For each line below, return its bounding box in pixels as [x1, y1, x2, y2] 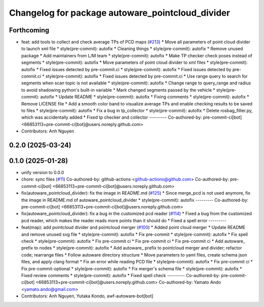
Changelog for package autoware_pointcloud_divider [9, 7, 230, 18]
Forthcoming [9, 26, 49, 34]
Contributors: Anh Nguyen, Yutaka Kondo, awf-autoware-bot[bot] [21, 293, 154, 299]
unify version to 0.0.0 [21, 170, 65, 176]
